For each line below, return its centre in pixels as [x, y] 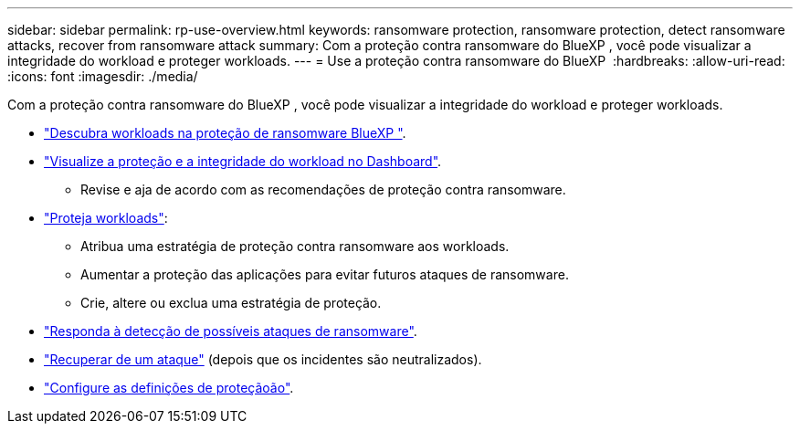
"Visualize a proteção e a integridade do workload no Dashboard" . [243, 161]
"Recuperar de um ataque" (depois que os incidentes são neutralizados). [263, 359]
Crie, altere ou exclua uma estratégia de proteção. [231, 303]
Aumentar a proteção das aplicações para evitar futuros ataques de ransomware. [325, 274]
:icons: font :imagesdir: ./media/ [103, 76]
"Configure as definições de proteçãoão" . [169, 388]
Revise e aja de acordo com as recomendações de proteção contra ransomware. [323, 189]
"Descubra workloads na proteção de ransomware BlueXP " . [225, 133]
